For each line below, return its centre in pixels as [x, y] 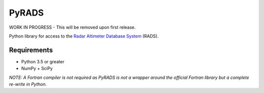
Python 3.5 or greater [43, 61]
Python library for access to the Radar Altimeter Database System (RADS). [84, 36]
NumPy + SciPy [37, 69]
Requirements [31, 50]
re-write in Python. [28, 84]
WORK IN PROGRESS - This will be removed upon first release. [72, 27]
